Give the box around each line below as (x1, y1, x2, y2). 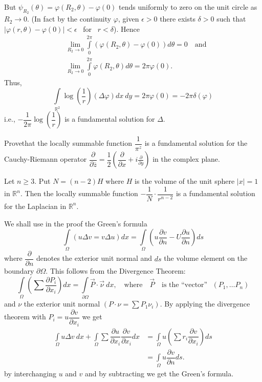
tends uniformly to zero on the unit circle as (119, 2, 257, 12)
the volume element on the (164, 253, 248, 263)
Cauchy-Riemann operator (4, 154, 87, 164)
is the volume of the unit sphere (135, 176, 235, 186)
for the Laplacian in (4, 200, 67, 211)
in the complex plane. (152, 154, 220, 164)
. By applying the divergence (160, 298, 250, 309)
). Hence (113, 23, 140, 34)
